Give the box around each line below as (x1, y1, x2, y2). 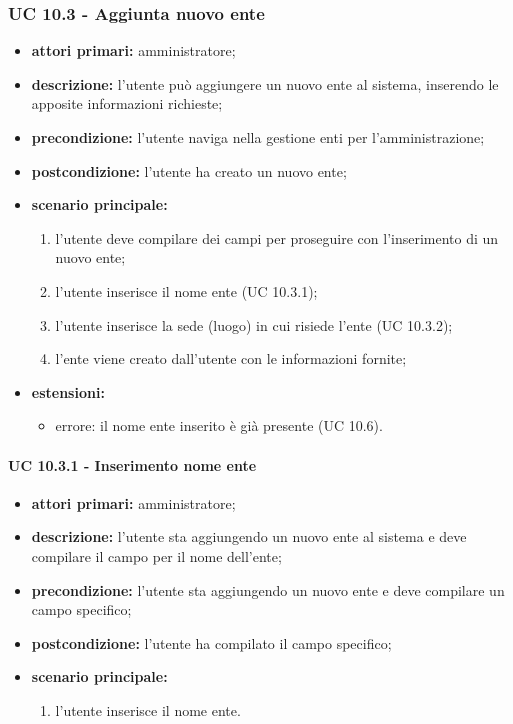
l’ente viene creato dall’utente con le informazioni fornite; (55, 348, 407, 369)
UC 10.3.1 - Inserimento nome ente (8, 454, 257, 475)
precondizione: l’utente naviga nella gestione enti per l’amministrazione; (31, 127, 485, 147)
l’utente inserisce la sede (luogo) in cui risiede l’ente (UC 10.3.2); (55, 314, 453, 335)
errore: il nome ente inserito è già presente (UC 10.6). (55, 415, 383, 436)
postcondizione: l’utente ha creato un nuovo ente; (31, 160, 347, 181)
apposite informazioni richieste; (31, 93, 223, 114)
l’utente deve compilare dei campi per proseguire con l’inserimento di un (55, 227, 499, 248)
